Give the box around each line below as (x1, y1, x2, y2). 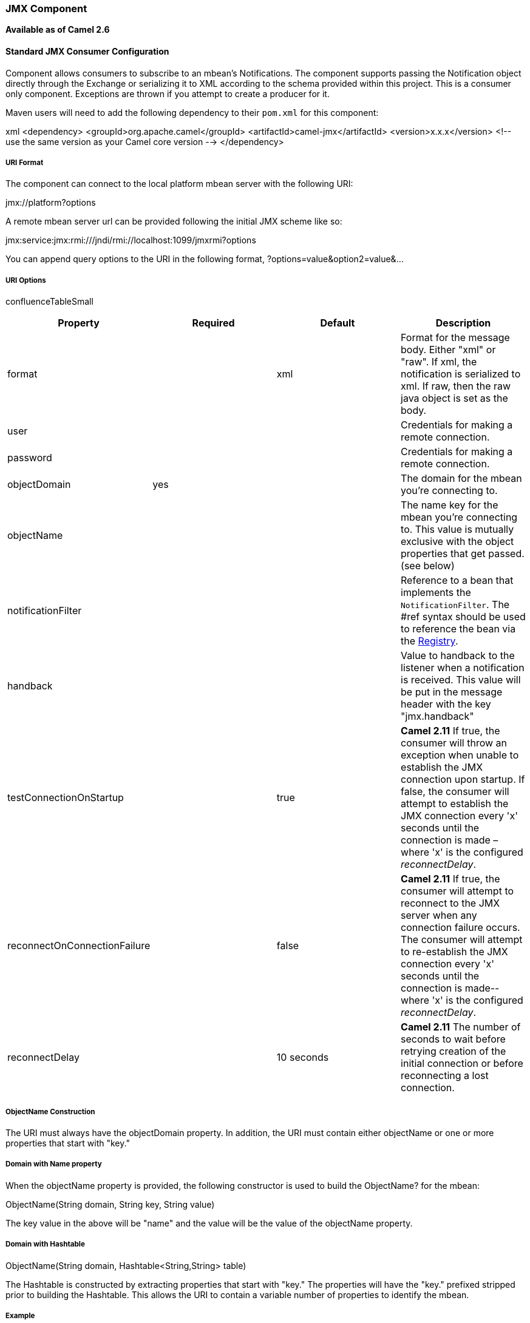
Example (5, 1311, 35, 1320)
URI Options (5, 276, 46, 285)
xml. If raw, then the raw (401, 380, 511, 393)
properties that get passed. (401, 547, 525, 560)
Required (192, 317, 235, 330)
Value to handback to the (401, 649, 515, 662)
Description (435, 317, 491, 330)
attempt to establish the (401, 797, 509, 810)
